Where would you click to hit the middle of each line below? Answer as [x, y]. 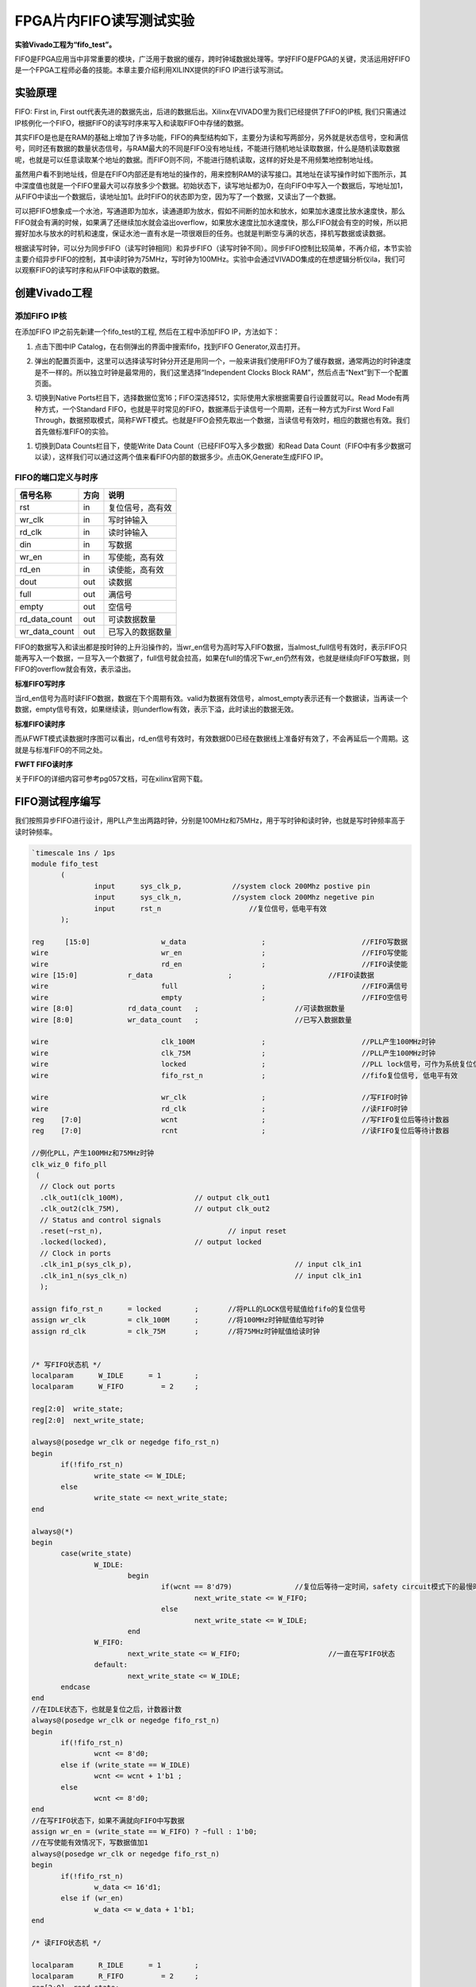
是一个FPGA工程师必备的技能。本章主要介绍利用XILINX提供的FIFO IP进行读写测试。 [151, 70]
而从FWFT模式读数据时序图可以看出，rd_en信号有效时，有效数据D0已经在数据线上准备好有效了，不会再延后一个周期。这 [212, 738]
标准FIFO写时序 [40, 684]
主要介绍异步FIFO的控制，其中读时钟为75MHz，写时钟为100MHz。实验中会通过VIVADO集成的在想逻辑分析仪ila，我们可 [210, 259]
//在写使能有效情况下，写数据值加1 [90, 1843]
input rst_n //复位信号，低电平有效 [210, 908]
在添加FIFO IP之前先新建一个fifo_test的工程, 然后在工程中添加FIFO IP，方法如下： [147, 332]
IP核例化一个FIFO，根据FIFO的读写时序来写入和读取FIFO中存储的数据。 [131, 122]
